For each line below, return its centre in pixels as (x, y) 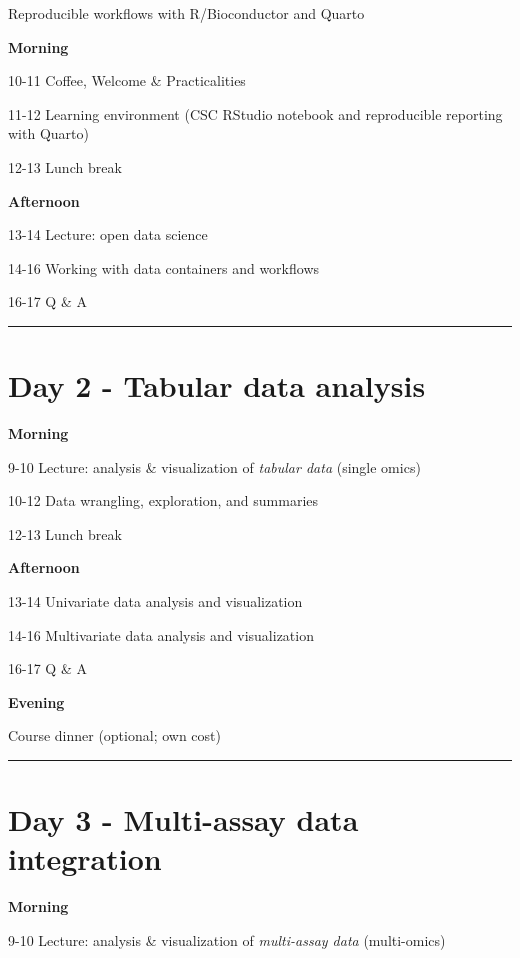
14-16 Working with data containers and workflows (164, 267)
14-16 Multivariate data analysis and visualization (161, 634)
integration (85, 858)
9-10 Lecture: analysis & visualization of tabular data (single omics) (214, 466)
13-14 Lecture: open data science (108, 234)
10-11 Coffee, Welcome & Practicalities (127, 80)
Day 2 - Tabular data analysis (217, 385)
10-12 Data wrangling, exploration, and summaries (163, 500)
